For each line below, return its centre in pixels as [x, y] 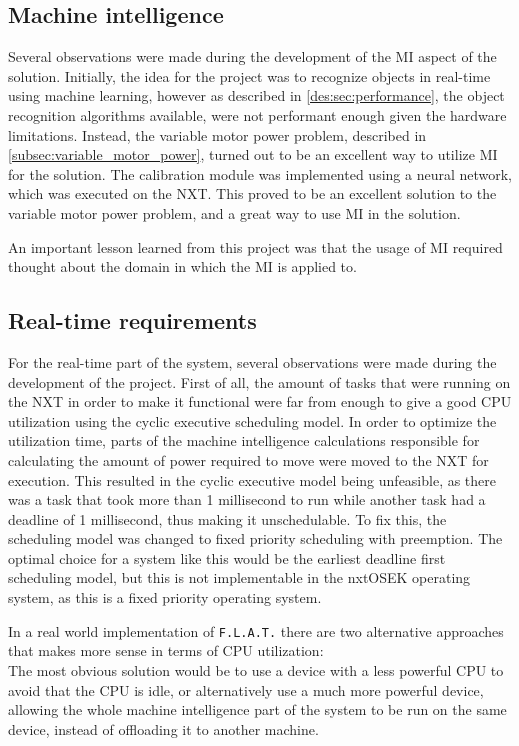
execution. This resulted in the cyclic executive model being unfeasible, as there [252, 479]
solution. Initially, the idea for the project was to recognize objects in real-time [249, 75]
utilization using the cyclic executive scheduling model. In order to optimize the [252, 420]
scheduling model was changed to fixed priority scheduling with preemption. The [255, 538]
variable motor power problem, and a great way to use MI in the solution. [234, 212]
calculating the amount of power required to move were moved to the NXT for [248, 459]
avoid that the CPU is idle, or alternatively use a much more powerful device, [246, 689]
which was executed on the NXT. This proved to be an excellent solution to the [252, 193]
